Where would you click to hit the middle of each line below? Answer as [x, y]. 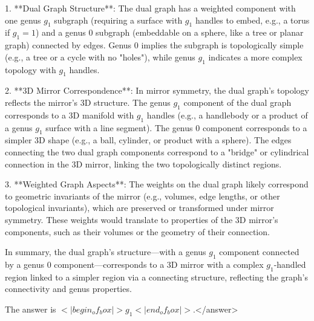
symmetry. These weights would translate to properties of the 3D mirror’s [142, 219]
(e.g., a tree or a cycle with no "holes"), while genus [100, 57]
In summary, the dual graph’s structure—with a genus [106, 252]
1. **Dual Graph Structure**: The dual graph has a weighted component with [150, 8]
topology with [31, 69]
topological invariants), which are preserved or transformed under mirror [139, 208]
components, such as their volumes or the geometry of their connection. [137, 231]
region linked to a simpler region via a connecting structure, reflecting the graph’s [157, 277]
